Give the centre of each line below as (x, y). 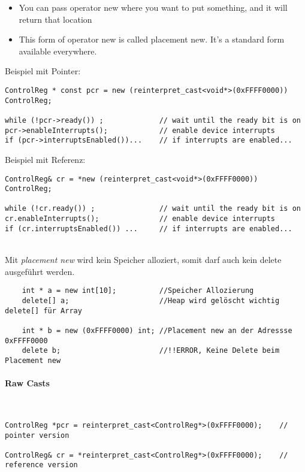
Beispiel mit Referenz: (45, 159)
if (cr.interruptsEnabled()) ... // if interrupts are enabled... (149, 229)
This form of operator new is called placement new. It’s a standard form (152, 39)
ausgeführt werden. (40, 271)
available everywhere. (58, 51)
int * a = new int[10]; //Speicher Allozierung (138, 291)
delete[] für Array (43, 311)
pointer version (37, 435)
